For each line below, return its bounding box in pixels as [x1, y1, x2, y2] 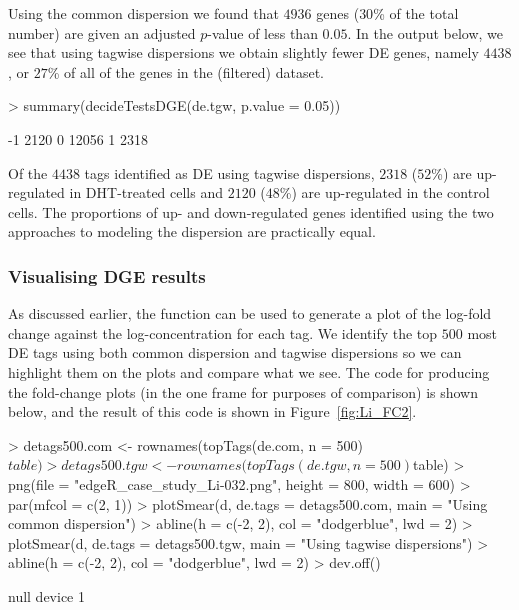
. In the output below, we [347, 22, 504, 43]
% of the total [373, 3, 459, 23]
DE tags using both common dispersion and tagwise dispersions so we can [8, 342, 462, 363]
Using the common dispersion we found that [8, 3, 279, 23]
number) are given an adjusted [8, 22, 196, 43]
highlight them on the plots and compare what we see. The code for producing [8, 361, 490, 382]
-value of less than [207, 22, 318, 43]
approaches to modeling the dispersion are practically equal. [8, 221, 376, 242]
